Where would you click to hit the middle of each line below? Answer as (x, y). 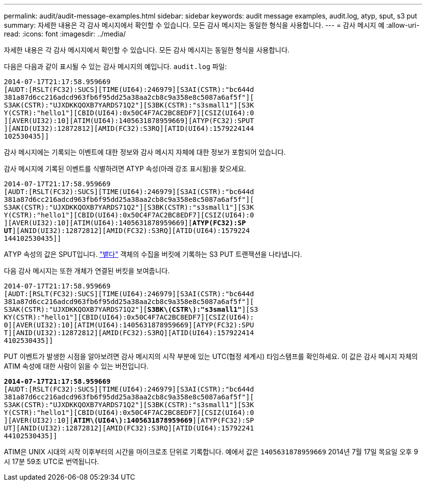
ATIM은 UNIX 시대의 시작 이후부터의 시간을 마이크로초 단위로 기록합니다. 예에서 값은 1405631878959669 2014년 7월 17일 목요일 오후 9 (211, 452)
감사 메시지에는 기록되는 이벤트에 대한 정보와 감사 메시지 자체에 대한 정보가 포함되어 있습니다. (145, 152)
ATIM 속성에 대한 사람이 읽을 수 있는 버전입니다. (76, 366)
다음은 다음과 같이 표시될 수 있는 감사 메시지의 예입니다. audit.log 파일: (115, 66)
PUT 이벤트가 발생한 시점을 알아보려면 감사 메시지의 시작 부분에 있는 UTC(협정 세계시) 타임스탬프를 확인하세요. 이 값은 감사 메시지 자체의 (211, 356)
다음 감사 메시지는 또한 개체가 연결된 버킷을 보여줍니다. (87, 271)
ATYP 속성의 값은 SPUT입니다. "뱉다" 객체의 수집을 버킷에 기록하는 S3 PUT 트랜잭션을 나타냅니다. (153, 254)
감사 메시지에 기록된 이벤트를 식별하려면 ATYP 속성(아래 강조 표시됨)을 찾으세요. (125, 169)
